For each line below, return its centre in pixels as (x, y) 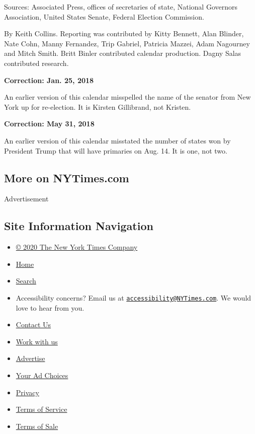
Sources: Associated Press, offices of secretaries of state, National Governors (121, 7)
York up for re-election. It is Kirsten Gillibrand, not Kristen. (98, 106)
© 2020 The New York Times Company (77, 247)
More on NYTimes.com (67, 177)
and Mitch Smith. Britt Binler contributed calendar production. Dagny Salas (123, 53)
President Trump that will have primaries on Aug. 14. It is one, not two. (116, 150)
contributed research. (36, 63)
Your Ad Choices (42, 375)
